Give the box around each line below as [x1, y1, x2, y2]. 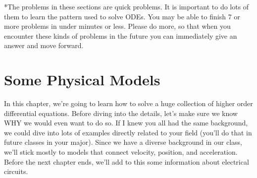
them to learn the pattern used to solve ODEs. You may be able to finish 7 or [4, 11, 240, 21]
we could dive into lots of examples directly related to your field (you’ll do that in [4, 127, 252, 137]
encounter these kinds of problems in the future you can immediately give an [4, 30, 237, 41]
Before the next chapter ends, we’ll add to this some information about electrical [4, 156, 249, 167]
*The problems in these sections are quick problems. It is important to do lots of [4, 1, 249, 11]
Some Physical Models [4, 69, 160, 90]
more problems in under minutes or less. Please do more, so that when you [4, 21, 231, 31]
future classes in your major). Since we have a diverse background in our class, [4, 137, 242, 147]
